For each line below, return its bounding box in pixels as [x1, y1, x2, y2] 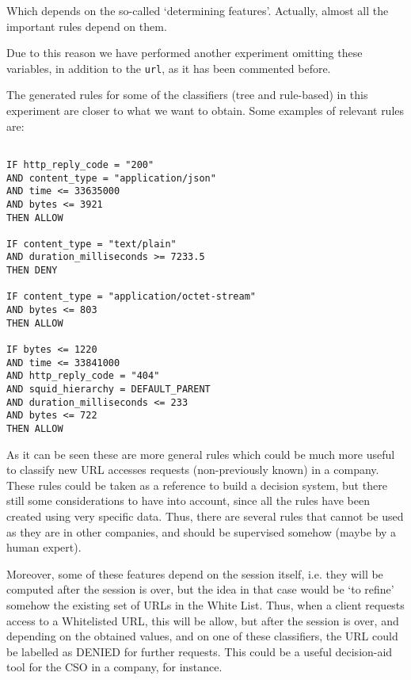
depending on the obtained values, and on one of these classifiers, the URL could [6, 628, 398, 644]
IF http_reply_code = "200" [6, 159, 154, 170]
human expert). [6, 539, 82, 556]
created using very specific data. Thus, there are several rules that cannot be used [6, 508, 404, 525]
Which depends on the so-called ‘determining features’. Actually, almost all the [6, 2, 389, 18]
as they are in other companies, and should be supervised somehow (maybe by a [6, 523, 397, 540]
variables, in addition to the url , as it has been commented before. [6, 59, 331, 76]
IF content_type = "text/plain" [6, 238, 177, 250]
